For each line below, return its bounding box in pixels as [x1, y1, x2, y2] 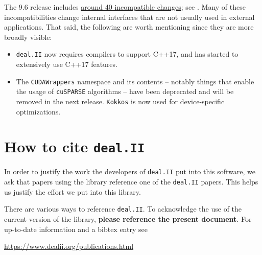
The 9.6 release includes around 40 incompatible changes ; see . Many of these [4, 2, 246, 12]
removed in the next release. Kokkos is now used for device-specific [16, 96, 225, 106]
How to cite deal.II [4, 136, 145, 157]
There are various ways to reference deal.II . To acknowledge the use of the [4, 203, 242, 214]
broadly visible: [4, 31, 52, 42]
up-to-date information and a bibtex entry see [4, 223, 148, 234]
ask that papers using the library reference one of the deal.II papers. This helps [4, 176, 258, 187]
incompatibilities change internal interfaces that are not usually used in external [4, 11, 255, 22]
